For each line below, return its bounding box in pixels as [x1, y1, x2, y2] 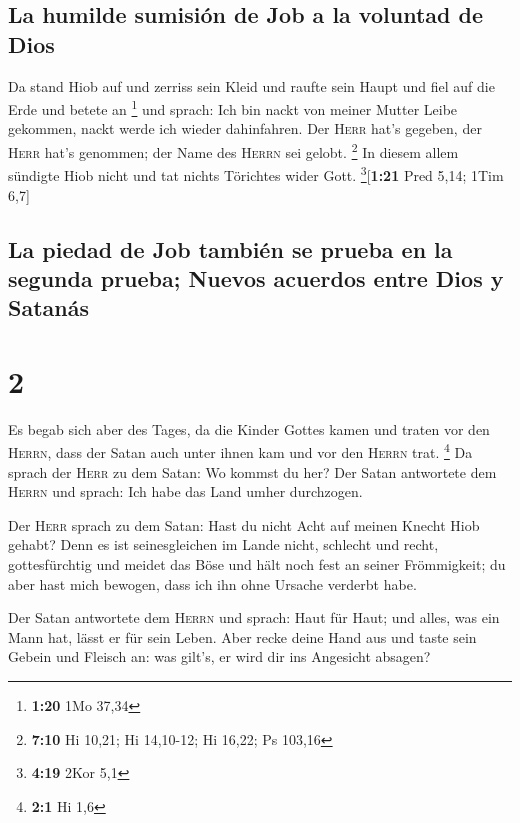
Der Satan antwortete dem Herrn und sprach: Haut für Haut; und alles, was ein [8, 607, 500, 628]
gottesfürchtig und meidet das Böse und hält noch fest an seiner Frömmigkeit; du [8, 554, 506, 575]
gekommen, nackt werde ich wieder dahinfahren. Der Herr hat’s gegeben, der [8, 118, 482, 139]
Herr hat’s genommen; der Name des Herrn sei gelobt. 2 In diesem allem [8, 139, 459, 162]
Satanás [8, 292, 89, 323]
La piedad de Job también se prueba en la [8, 233, 453, 264]
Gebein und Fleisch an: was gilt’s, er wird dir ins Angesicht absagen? [8, 646, 431, 667]
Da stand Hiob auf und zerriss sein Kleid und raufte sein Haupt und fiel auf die [8, 75, 495, 96]
